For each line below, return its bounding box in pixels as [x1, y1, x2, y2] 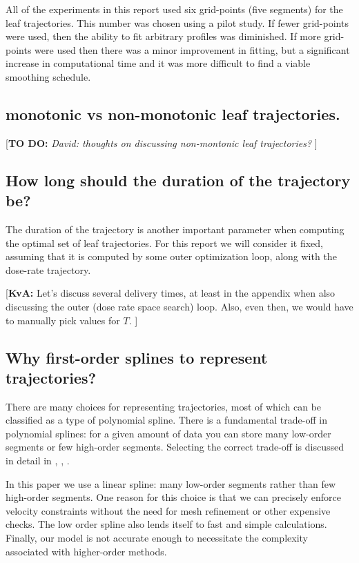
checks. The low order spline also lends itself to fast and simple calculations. [6, 517, 327, 531]
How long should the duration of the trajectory [6, 169, 351, 190]
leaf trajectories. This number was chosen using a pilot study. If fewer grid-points [6, 15, 349, 30]
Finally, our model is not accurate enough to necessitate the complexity [6, 531, 308, 545]
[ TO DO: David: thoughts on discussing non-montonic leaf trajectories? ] [6, 135, 318, 150]
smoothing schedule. [6, 69, 91, 83]
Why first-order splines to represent [6, 346, 268, 368]
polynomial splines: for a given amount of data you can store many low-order [6, 426, 331, 440]
